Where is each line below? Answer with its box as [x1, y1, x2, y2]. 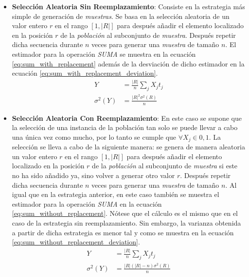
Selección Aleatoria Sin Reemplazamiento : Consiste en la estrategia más [12, 1, 245, 11]
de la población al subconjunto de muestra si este [92, 161, 238, 171]
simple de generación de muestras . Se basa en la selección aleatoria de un [12, 11, 230, 21]
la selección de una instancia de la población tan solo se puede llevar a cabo [12, 122, 238, 132]
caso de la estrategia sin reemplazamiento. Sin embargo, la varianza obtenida [12, 218, 241, 228]
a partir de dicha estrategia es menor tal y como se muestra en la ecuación [12, 227, 234, 237]
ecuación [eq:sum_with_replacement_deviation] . [12, 68, 158, 78]
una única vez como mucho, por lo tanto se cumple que [12, 131, 177, 142]
